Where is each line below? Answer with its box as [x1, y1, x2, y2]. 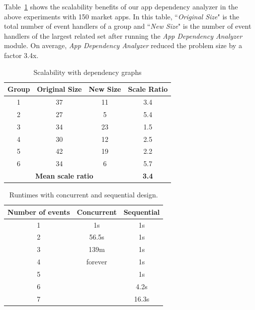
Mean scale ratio [35, 171, 93, 181]
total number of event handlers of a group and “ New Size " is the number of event [4, 21, 252, 31]
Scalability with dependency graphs [33, 66, 142, 77]
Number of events [7, 206, 70, 217]
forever [86, 256, 107, 267]
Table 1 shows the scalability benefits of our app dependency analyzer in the [4, 1, 238, 11]
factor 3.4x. [4, 50, 39, 60]
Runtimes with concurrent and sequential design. [9, 189, 158, 200]
